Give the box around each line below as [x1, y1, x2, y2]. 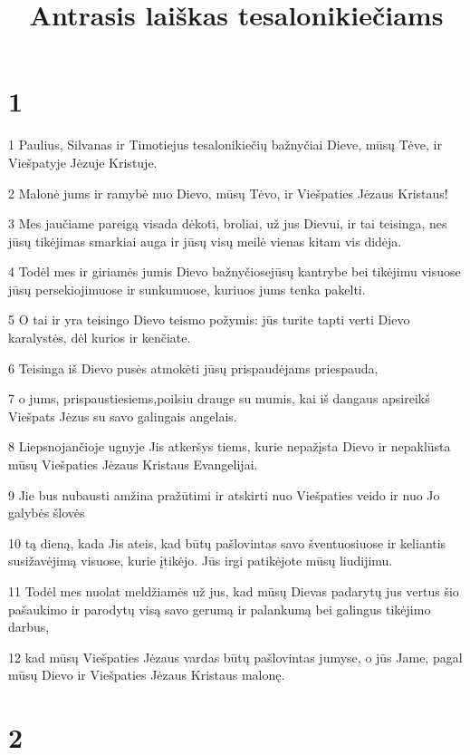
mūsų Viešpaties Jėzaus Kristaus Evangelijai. [8, 455, 258, 474]
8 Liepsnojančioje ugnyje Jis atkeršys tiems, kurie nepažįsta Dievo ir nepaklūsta [8, 437, 451, 456]
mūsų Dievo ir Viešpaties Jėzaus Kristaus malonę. [8, 665, 285, 684]
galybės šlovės [8, 503, 85, 522]
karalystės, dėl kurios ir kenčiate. [8, 328, 191, 347]
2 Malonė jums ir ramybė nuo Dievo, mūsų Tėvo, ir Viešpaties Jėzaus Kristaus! [8, 183, 448, 202]
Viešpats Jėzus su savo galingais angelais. [8, 406, 237, 425]
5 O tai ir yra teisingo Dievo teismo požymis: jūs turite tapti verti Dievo [8, 310, 410, 329]
